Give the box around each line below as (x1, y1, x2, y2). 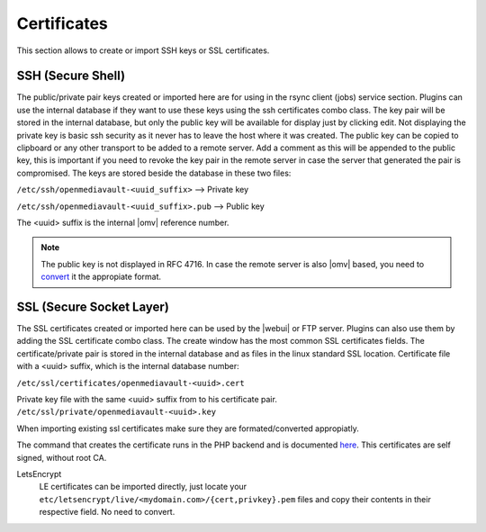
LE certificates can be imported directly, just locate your (39, 482, 247, 492)
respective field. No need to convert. (39, 507, 175, 518)
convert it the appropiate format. (40, 271, 162, 283)
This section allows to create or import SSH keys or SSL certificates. (16, 45, 270, 56)
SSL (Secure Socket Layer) (16, 299, 170, 314)
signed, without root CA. (16, 452, 107, 463)
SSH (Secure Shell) (16, 68, 126, 84)
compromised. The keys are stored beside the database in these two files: (16, 167, 292, 178)
